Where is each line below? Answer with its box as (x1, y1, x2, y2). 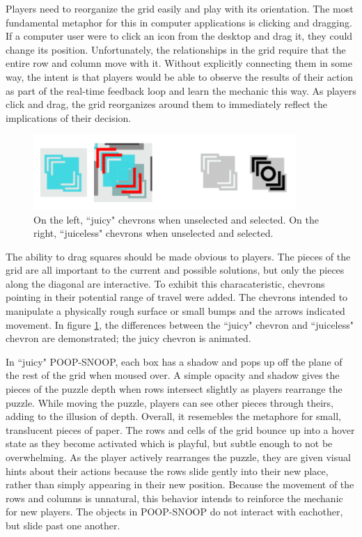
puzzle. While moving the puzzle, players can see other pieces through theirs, (6, 395, 333, 410)
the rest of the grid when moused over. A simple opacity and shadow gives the (6, 368, 340, 382)
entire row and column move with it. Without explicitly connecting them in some (6, 56, 352, 70)
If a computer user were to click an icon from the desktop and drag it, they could (6, 29, 353, 43)
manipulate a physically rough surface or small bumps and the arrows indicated (6, 304, 345, 318)
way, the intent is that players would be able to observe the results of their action (6, 69, 354, 84)
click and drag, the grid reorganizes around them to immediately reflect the (6, 97, 327, 111)
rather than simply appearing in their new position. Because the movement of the (6, 477, 354, 492)
